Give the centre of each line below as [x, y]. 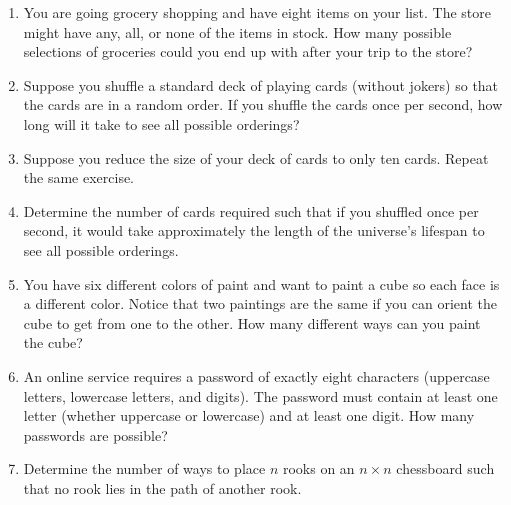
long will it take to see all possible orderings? [161, 123]
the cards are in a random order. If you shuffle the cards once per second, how [263, 104]
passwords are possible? [95, 434]
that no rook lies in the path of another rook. [162, 487]
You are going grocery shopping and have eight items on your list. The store [257, 12]
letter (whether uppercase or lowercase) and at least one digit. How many [249, 415]
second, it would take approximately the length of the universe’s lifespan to [254, 230]
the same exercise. [79, 177]
